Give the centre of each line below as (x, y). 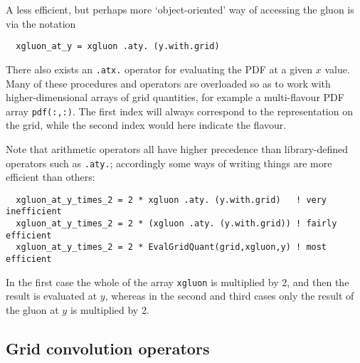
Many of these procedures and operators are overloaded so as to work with (168, 83)
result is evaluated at (52, 296)
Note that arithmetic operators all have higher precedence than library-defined (177, 148)
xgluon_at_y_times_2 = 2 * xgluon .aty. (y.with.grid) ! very (171, 200)
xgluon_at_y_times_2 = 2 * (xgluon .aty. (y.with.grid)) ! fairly (176, 224)
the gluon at (32, 309)
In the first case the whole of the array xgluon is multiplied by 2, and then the (178, 282)
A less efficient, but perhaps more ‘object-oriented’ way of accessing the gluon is (180, 9)
